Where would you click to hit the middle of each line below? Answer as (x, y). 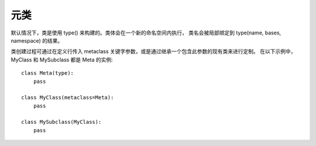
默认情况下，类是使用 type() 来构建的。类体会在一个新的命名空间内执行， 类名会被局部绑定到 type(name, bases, (146, 33)
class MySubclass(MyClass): (61, 122)
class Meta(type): (48, 73)
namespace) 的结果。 (37, 40)
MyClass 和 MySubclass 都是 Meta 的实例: (62, 60)
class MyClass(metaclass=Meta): (68, 98)
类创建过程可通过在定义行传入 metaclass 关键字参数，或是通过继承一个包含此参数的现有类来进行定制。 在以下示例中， (153, 51)
